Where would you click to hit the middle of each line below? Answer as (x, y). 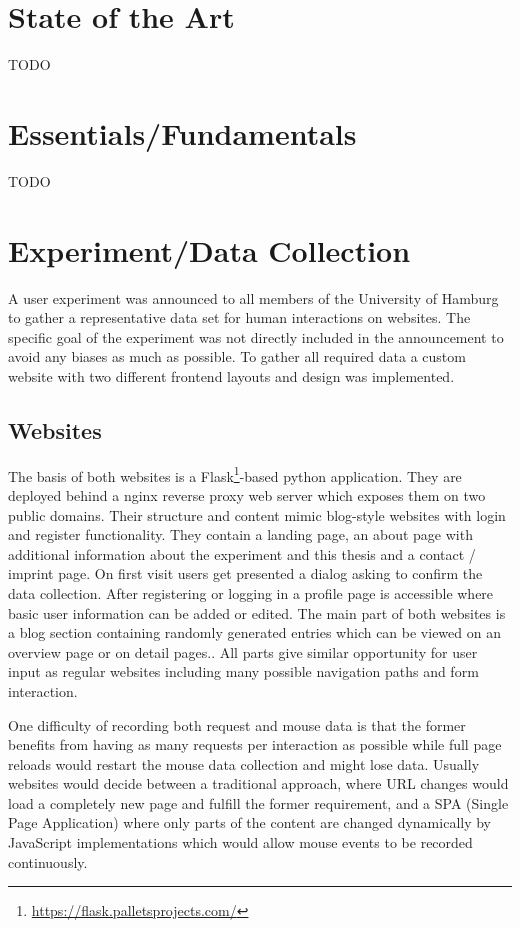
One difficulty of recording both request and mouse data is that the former (237, 724)
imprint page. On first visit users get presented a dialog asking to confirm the (245, 573)
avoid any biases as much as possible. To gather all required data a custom (237, 356)
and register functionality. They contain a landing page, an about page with (240, 534)
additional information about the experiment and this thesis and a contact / (242, 553)
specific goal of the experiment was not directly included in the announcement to (256, 336)
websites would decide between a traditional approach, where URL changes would (258, 783)
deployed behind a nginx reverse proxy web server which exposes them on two (247, 494)
